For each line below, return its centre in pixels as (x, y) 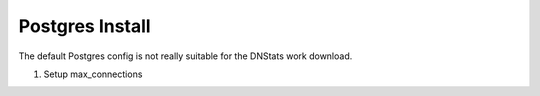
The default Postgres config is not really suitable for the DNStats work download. (185, 56)
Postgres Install (84, 26)
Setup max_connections (93, 74)
